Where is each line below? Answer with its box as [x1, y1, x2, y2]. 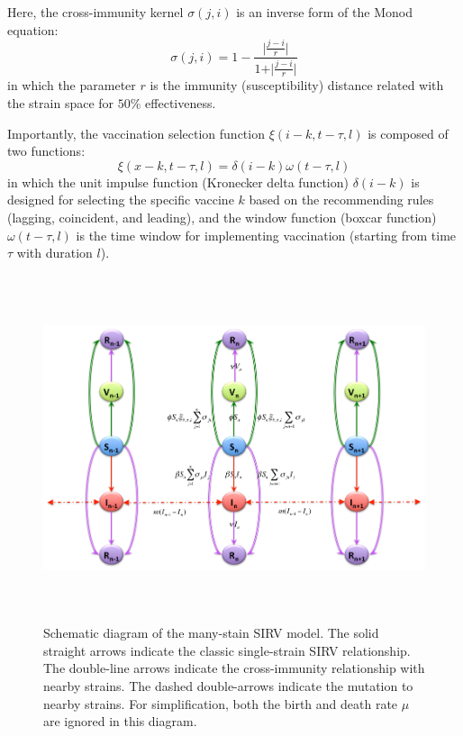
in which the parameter [7, 76, 136, 95]
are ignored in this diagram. [43, 712, 197, 731]
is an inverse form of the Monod [236, 3, 413, 21]
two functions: [7, 141, 86, 160]
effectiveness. [145, 93, 216, 112]
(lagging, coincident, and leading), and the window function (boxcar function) [7, 207, 437, 226]
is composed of [368, 123, 449, 142]
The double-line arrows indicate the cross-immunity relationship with [43, 659, 425, 677]
